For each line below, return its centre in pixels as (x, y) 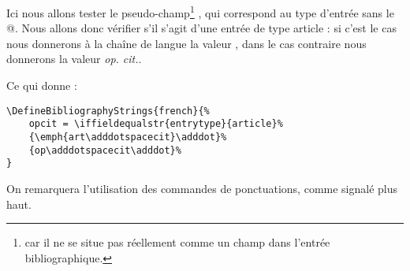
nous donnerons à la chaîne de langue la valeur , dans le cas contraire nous (186, 43)
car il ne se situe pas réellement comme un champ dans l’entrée (177, 242)
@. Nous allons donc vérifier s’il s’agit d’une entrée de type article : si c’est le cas (201, 28)
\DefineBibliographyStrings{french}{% (108, 111)
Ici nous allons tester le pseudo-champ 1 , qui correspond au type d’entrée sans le (200, 11)
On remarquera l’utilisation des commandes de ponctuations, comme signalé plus (202, 188)
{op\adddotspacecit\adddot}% (105, 150)
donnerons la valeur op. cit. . (74, 59)
